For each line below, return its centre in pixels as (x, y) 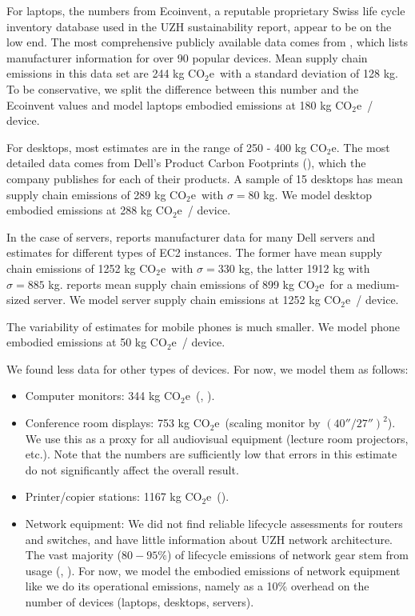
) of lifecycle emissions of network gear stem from (288, 555)
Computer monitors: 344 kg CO (103, 396)
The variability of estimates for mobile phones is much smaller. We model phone (204, 326)
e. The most (361, 147)
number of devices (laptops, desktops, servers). (140, 602)
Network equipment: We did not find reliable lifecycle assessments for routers (214, 524)
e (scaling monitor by (267, 423)
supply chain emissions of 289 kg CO (97, 194)
